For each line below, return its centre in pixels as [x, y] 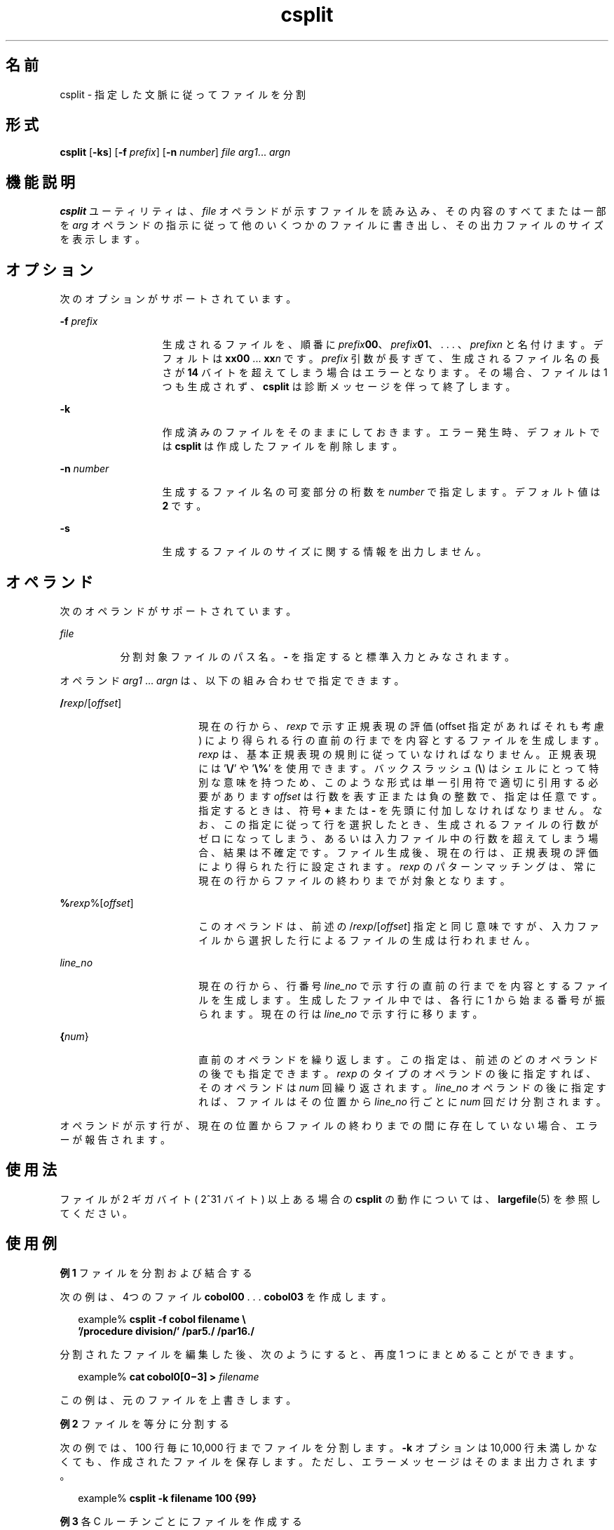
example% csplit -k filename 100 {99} [167, 1498]
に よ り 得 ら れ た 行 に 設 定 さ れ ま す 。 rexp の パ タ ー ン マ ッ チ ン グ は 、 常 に [397, 866]
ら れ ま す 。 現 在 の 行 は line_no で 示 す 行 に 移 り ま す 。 [341, 1013]
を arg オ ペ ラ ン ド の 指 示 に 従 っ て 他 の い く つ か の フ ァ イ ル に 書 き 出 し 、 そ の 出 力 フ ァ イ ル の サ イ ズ [332, 225]
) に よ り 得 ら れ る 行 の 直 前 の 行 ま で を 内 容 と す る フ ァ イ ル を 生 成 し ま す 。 [402, 740]
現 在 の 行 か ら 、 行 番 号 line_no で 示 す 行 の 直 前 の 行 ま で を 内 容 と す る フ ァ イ [403, 985]
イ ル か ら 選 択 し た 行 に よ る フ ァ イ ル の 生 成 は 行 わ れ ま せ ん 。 [367, 940]
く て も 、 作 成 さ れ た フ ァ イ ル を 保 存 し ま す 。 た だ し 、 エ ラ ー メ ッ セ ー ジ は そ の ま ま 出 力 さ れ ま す [329, 1461]
